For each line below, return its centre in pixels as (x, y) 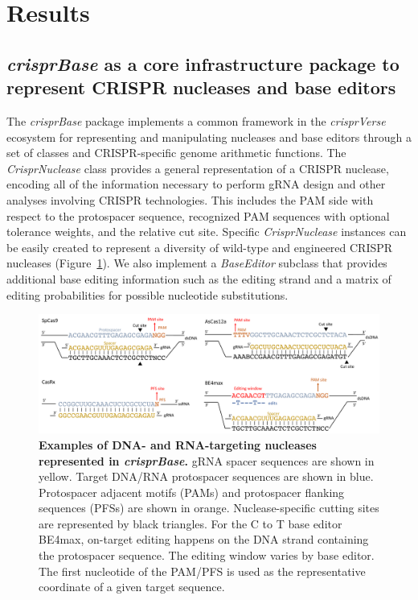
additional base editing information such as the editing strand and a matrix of (199, 278)
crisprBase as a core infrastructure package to (203, 63)
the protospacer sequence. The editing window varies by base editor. (207, 555)
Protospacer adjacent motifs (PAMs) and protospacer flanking (192, 492)
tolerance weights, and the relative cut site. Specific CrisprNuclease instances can (207, 232)
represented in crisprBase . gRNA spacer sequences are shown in (207, 460)
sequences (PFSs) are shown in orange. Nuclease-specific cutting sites (209, 508)
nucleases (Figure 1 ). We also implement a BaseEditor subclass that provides (197, 263)
